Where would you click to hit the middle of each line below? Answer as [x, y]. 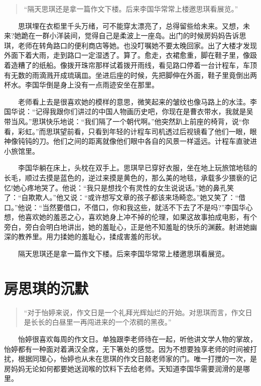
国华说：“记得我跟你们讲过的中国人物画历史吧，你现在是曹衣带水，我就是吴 [129, 111]
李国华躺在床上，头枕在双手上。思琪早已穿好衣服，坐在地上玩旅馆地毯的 [137, 168]
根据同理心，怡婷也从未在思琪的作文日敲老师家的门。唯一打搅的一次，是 [137, 359]
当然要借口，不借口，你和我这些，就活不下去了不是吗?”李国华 [144, 207]
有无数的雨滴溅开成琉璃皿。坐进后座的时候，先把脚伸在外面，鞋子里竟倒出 [127, 75]
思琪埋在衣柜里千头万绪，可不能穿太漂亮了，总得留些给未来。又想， [130, 25]
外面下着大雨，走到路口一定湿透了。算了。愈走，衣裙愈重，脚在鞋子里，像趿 [130, 55]
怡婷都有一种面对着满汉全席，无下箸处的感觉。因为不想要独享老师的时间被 [127, 349]
